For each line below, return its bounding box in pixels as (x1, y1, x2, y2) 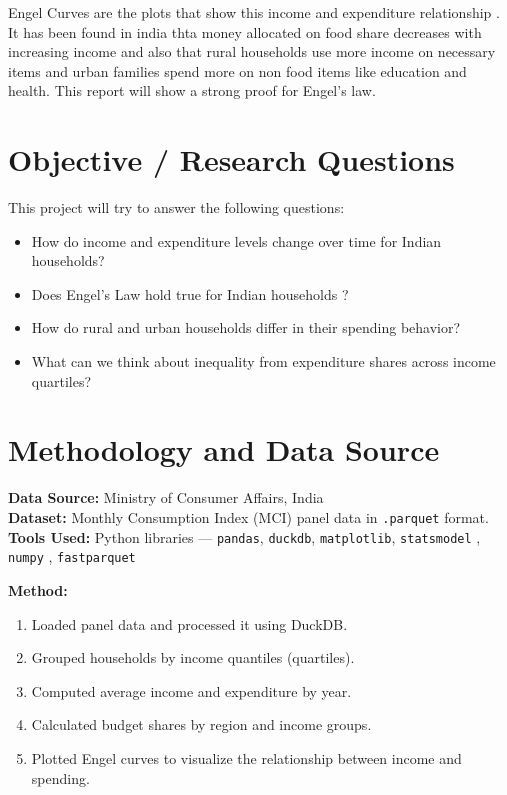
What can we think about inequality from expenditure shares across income (31, 351, 496, 372)
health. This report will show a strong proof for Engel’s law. (8, 80, 376, 101)
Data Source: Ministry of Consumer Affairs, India (8, 487, 324, 508)
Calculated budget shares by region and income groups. (31, 714, 372, 735)
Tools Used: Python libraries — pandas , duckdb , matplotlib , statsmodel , (8, 526, 481, 547)
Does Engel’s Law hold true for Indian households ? (31, 283, 349, 304)
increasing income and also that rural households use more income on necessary (8, 41, 496, 62)
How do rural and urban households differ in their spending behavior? (31, 317, 461, 338)
